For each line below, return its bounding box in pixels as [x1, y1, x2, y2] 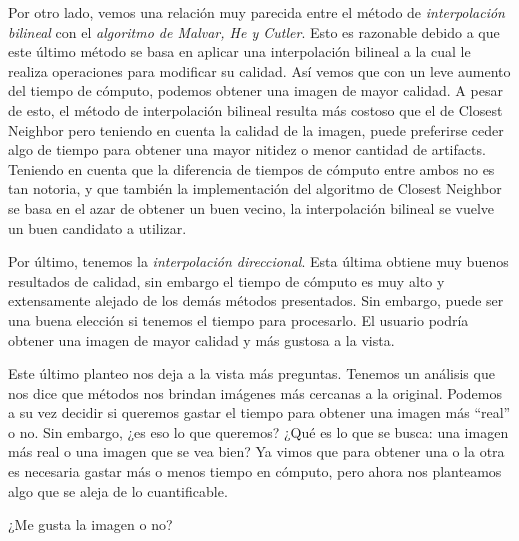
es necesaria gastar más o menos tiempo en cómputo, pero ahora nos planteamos [8, 461, 502, 482]
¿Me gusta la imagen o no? [8, 514, 173, 535]
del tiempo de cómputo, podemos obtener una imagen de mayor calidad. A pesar [8, 80, 503, 101]
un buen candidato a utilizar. [8, 217, 187, 238]
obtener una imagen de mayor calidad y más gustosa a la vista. [8, 329, 395, 350]
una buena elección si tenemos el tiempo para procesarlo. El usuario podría [8, 309, 469, 330]
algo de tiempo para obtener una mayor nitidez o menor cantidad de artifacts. [8, 139, 486, 160]
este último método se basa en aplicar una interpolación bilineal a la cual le [8, 41, 471, 62]
